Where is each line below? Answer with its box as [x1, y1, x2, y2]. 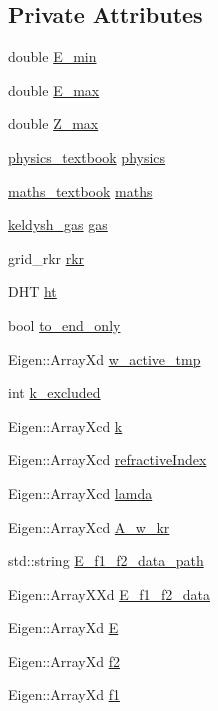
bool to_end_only [8, 314, 121, 335]
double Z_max [8, 113, 99, 134]
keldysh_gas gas [8, 214, 108, 235]
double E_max [8, 79, 100, 100]
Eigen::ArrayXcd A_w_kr [8, 516, 170, 537]
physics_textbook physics [8, 146, 166, 167]
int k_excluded [8, 382, 101, 403]
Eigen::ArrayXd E [8, 617, 119, 638]
